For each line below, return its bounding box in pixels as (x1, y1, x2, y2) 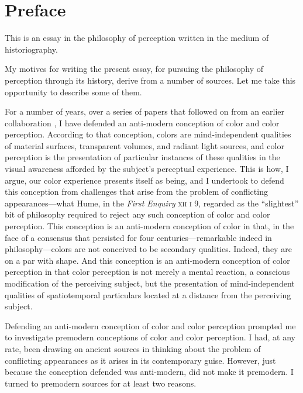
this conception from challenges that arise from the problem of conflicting (5, 185, 268, 198)
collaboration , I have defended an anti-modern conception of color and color (5, 116, 280, 129)
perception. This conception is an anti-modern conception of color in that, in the (5, 220, 294, 232)
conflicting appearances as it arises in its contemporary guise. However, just (5, 354, 276, 366)
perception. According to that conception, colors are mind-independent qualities (5, 128, 291, 140)
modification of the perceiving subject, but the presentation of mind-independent (5, 277, 295, 289)
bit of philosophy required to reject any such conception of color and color (5, 208, 270, 220)
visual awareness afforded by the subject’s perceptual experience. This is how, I (5, 163, 289, 175)
